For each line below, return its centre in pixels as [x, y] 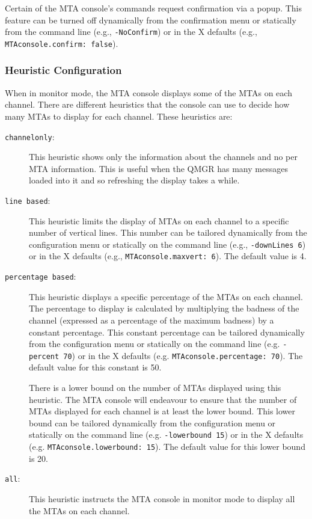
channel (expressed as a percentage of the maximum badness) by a [151, 320]
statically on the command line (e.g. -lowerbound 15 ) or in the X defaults [166, 435]
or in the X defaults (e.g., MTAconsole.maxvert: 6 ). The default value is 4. [168, 256]
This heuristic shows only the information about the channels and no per [163, 157]
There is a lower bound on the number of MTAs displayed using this [155, 388]
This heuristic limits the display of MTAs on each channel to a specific [159, 220]
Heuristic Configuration [63, 70]
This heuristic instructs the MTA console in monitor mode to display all [162, 498]
